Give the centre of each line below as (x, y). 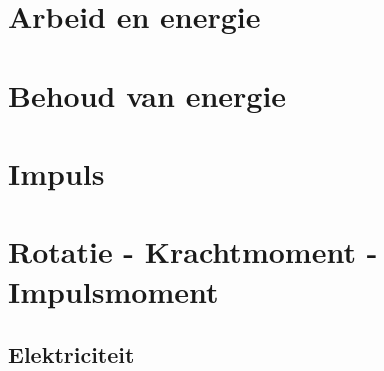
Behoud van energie (147, 94)
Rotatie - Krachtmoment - (193, 251)
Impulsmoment (113, 290)
